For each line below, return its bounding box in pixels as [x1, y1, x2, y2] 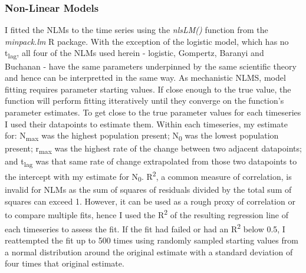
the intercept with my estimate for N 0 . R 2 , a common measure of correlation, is [5, 169, 292, 184]
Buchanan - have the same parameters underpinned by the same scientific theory [5, 60, 297, 72]
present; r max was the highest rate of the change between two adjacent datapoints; [5, 142, 302, 156]
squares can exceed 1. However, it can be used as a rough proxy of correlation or [5, 195, 295, 207]
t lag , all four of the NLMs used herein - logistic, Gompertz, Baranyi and [5, 47, 264, 61]
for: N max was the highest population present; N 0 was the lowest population [5, 129, 279, 143]
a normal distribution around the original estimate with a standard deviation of [5, 245, 293, 258]
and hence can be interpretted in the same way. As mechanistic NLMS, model [5, 71, 286, 84]
